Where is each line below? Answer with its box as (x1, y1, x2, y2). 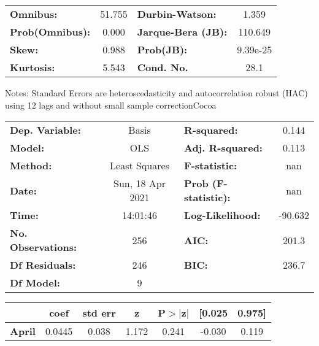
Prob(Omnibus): (10, 25, 91, 39)
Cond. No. (137, 60, 188, 74)
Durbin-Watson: (137, 7, 217, 21)
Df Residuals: (10, 258, 76, 272)
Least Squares (110, 158, 169, 173)
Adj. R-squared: (184, 140, 263, 155)
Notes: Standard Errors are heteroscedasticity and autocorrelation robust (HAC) (5, 87, 308, 99)
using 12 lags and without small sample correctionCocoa (5, 98, 217, 111)
